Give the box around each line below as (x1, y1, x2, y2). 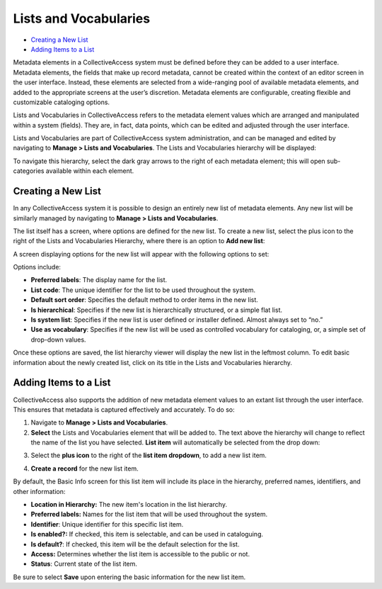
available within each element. (45, 167, 134, 175)
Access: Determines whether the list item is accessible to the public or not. (30, 549, 250, 558)
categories (13, 167, 45, 175)
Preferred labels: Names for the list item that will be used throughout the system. (30, 510, 268, 519)
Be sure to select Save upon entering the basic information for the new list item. (13, 573, 246, 581)
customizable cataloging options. (13, 98, 110, 106)
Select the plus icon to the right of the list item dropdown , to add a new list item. (30, 451, 267, 460)
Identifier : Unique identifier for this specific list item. (30, 520, 184, 528)
